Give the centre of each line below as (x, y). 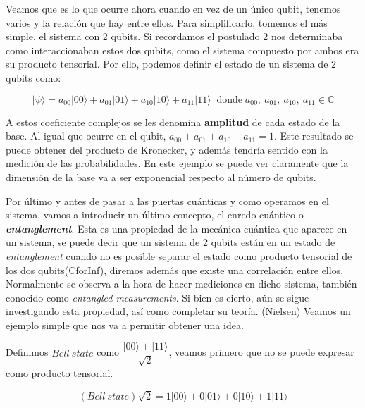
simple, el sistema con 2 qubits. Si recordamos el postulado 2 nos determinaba (174, 36)
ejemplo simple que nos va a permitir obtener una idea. (125, 324)
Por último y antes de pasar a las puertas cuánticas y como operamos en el (167, 200)
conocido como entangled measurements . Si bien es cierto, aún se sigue (157, 297)
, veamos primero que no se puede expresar (261, 352)
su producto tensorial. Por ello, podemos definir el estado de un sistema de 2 (171, 64)
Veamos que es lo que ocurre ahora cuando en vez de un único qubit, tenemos (173, 8)
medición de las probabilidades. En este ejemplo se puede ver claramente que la (177, 163)
